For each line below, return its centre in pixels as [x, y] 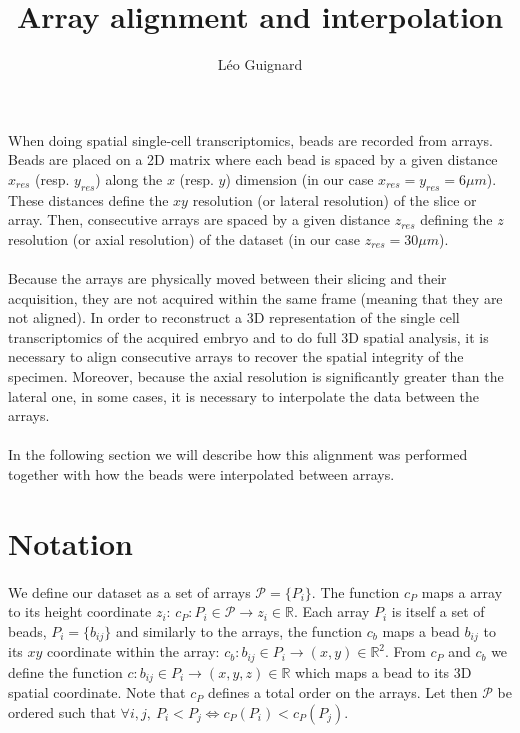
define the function [65, 671]
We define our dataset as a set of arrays [129, 591]
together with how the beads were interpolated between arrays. [201, 474]
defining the [456, 219]
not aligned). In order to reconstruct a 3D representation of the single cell [234, 317]
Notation [70, 542]
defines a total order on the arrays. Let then [342, 692]
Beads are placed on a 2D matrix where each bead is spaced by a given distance [253, 159]
